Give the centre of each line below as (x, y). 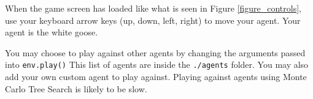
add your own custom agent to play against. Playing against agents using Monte (156, 77)
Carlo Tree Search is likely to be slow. (76, 88)
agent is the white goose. (52, 32)
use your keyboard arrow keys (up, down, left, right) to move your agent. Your (153, 20)
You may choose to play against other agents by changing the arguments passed (155, 52)
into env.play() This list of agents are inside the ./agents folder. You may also (157, 64)
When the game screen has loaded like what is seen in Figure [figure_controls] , (153, 8)
